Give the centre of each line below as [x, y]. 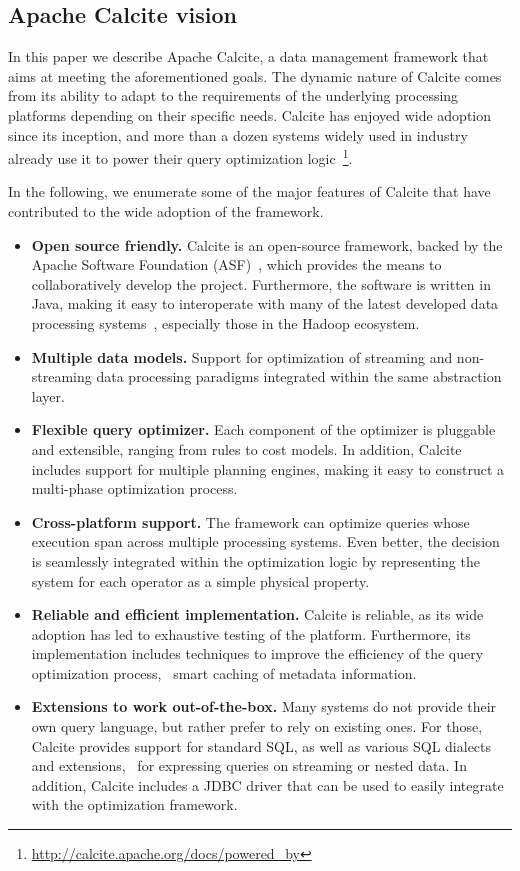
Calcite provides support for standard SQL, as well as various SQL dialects [261, 745]
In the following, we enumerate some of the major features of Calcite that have [249, 191]
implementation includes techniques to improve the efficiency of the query [257, 653]
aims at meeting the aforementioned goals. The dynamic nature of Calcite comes [255, 75]
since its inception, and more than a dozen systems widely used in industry [238, 134]
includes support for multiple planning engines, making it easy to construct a [268, 468]
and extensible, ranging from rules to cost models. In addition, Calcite [246, 448]
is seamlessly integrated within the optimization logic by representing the [255, 560]
